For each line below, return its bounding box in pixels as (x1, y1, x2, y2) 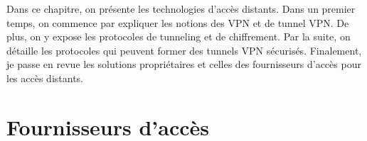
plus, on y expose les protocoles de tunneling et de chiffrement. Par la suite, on (6, 29, 351, 44)
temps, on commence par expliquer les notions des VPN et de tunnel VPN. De (6, 15, 349, 30)
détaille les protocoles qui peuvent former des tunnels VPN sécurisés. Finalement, (6, 43, 362, 57)
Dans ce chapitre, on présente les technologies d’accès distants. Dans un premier (6, 1, 356, 16)
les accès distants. (6, 70, 83, 85)
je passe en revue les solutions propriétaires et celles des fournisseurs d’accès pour (6, 57, 361, 72)
